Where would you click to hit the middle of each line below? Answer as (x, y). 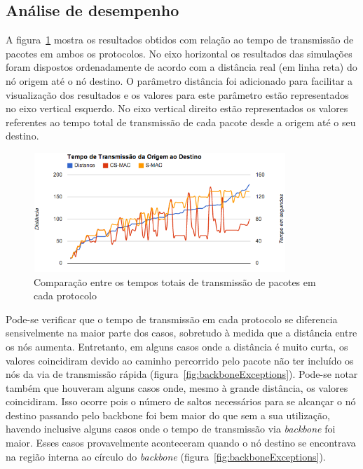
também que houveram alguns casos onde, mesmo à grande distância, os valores (177, 387)
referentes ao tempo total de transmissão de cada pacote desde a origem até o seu (181, 122)
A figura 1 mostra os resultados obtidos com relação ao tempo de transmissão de (180, 40)
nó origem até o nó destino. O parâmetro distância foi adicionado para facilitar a (179, 80)
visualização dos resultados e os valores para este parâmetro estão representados (177, 94)
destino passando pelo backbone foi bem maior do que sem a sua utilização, (168, 415)
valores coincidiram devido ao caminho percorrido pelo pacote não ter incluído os (180, 360)
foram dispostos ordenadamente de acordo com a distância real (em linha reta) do (181, 67)
